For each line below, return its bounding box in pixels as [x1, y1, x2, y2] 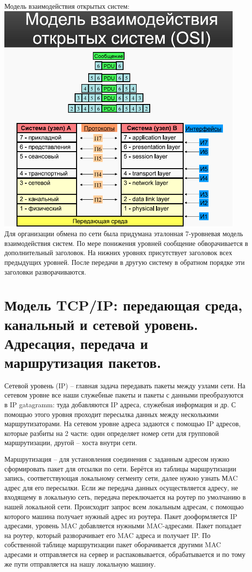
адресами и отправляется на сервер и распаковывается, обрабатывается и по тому [4, 549, 246, 559]
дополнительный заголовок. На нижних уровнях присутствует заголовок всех [4, 247, 232, 258]
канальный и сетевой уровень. [4, 314, 198, 334]
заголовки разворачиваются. [4, 266, 86, 277]
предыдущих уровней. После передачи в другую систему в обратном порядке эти [4, 257, 245, 267]
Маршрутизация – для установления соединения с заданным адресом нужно [4, 454, 230, 464]
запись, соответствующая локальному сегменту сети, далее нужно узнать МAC [4, 473, 238, 483]
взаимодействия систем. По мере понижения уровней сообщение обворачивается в [4, 238, 248, 248]
